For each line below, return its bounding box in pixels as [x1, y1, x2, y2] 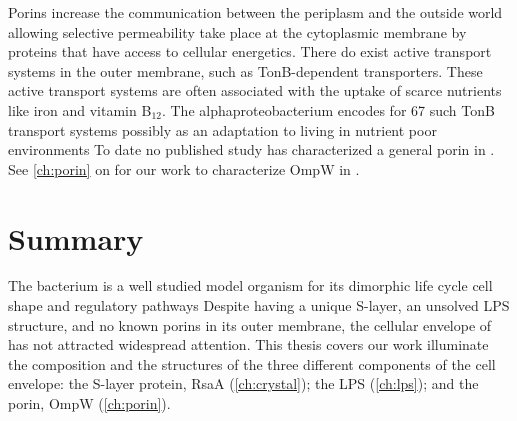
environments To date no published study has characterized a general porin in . [8, 139, 495, 160]
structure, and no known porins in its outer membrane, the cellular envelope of [8, 314, 492, 335]
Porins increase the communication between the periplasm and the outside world [8, 2, 503, 22]
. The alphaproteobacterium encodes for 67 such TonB [161, 99, 495, 120]
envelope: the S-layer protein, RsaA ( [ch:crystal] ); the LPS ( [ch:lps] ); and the [8, 373, 479, 394]
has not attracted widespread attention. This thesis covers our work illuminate [8, 334, 489, 355]
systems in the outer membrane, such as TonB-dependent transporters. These [8, 60, 483, 81]
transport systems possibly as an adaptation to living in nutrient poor [8, 119, 437, 140]
